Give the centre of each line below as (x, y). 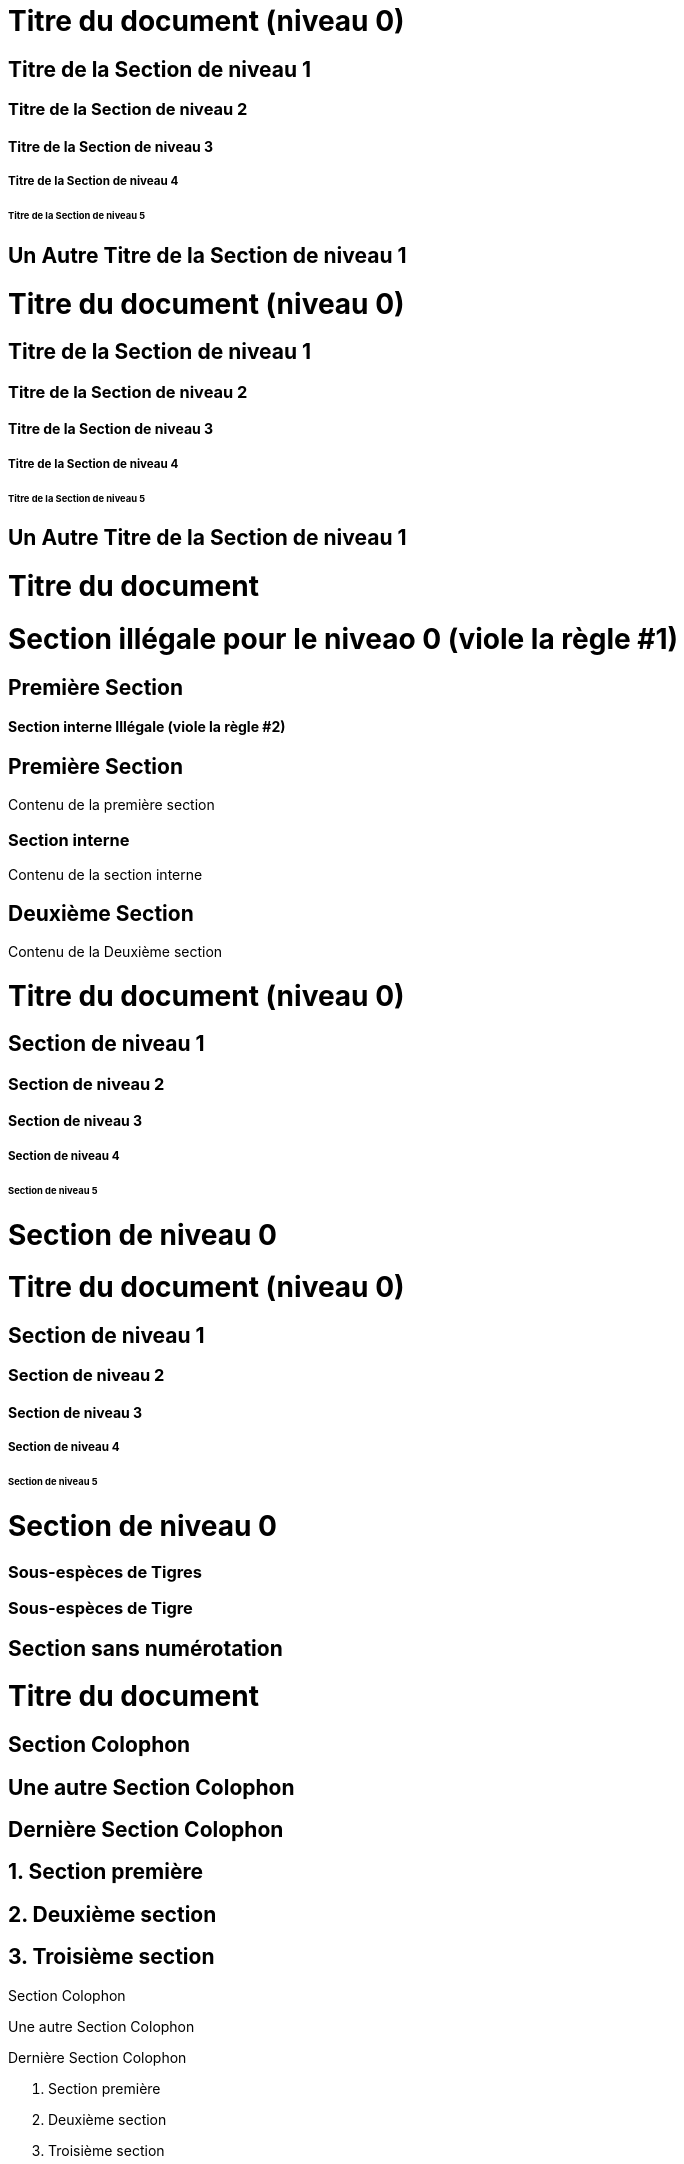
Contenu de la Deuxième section (115, 951)
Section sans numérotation (145, 1648)
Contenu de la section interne (105, 875)
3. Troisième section (111, 1957)
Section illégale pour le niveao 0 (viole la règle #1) (343, 638)
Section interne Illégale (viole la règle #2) (147, 727)
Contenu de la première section (111, 805)
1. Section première (106, 1872)
